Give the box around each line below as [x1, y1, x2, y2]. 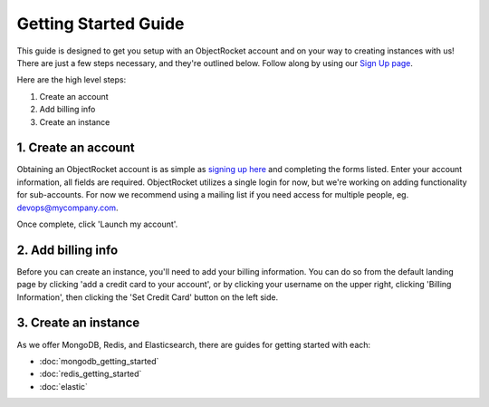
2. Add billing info [16, 242, 119, 257]
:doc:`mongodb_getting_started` [39, 355, 159, 366]
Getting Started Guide [16, 14, 185, 34]
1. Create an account [16, 141, 135, 156]
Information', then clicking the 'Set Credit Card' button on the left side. [16, 291, 279, 303]
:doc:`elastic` [39, 381, 88, 392]
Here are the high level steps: [16, 74, 127, 85]
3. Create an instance [16, 315, 140, 331]
